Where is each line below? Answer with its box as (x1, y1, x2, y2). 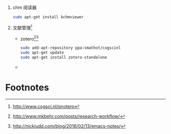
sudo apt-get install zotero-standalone (20, 55, 107, 60)
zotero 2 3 (20, 35, 39, 42)
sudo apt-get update (20, 50, 64, 55)
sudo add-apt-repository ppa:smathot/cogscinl (20, 45, 121, 51)
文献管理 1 (12, 23, 33, 30)
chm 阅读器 (12, 5, 37, 10)
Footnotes (5, 82, 49, 93)
